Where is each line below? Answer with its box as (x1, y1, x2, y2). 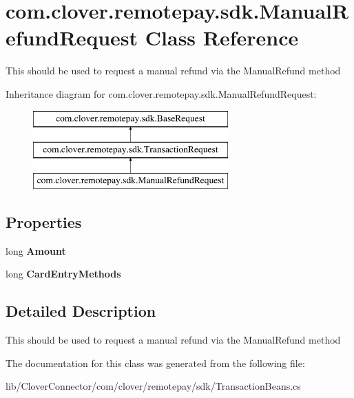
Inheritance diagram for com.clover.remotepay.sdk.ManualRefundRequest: (6, 86, 317, 101)
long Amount (6, 243, 66, 258)
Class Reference (145, 23, 299, 52)
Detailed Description (6, 300, 156, 322)
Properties (6, 211, 82, 232)
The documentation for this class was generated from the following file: (6, 355, 305, 370)
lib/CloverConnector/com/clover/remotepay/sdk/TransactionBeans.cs (6, 379, 301, 393)
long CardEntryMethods (6, 266, 121, 281)
